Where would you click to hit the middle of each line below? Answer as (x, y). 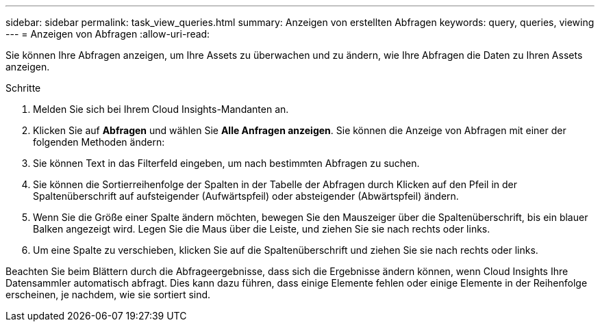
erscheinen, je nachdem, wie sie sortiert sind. (108, 295)
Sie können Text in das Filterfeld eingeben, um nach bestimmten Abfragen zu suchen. (226, 163)
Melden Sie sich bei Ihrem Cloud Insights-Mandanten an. (161, 109)
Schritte (23, 88)
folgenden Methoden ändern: (99, 142)
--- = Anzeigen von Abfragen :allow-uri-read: (108, 34)
